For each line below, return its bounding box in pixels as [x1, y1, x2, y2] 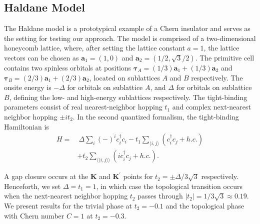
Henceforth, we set [4, 180, 61, 191]
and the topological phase [165, 200, 244, 210]
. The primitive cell [195, 52, 254, 62]
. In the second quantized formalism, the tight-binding [72, 111, 239, 121]
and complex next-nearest [172, 101, 251, 112]
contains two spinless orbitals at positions [4, 62, 131, 72]
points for [123, 171, 153, 181]
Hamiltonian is [4, 121, 49, 131]
